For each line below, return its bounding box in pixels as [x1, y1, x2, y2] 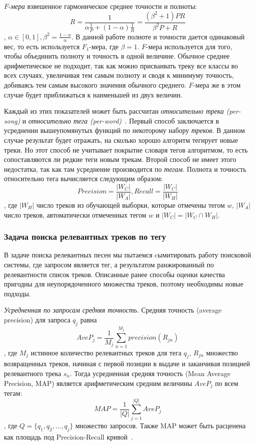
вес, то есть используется [4, 41, 80, 51]
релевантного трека [4, 368, 61, 378]
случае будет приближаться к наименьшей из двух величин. [4, 89, 183, 99]
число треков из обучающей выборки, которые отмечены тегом [36, 200, 225, 210]
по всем [215, 378, 238, 388]
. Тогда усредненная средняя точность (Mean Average [70, 368, 230, 378]
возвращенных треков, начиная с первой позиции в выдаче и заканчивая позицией [4, 358, 250, 369]
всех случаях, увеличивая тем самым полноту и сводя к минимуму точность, [4, 70, 234, 80]
